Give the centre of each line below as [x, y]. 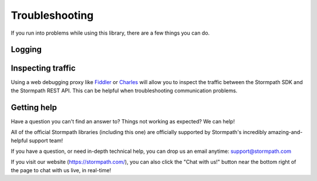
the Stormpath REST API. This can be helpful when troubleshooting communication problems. [124, 90]
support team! [46, 140]
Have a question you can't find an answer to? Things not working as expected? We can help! [123, 121]
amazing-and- [285, 132]
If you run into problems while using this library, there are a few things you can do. [110, 33]
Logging [26, 50]
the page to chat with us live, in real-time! [61, 170]
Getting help [34, 107]
